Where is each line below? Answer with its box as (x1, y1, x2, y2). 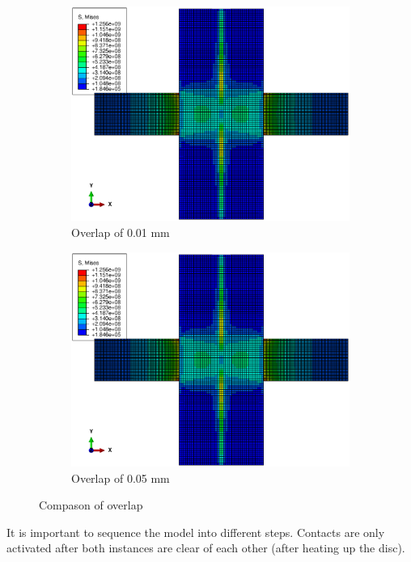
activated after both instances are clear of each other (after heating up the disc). (6, 539, 405, 556)
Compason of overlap (39, 497, 143, 513)
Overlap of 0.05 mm (71, 469, 170, 486)
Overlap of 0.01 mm (71, 223, 170, 240)
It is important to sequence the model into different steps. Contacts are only (6, 523, 385, 540)
